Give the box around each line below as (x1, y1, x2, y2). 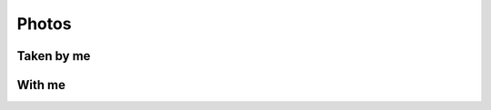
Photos (16, 14, 72, 34)
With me (16, 77, 65, 93)
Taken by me (16, 48, 91, 64)
